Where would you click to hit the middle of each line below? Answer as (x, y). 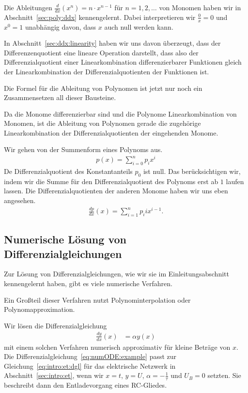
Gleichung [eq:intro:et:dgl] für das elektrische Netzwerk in (90, 366)
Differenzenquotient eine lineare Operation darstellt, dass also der (101, 52)
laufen (235, 181)
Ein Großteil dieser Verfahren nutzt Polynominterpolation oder (97, 299)
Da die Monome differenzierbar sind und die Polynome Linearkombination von (120, 113)
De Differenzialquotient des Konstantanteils (68, 171)
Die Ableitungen (28, 7)
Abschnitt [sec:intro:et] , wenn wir (54, 375)
